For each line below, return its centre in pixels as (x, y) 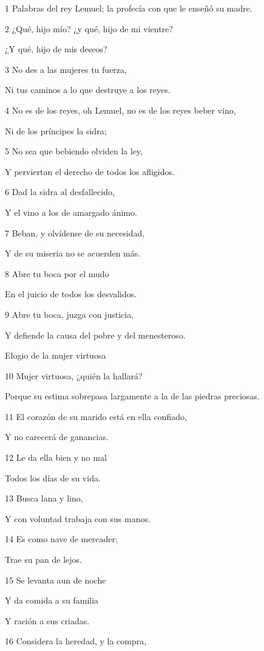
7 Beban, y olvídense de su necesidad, (75, 232)
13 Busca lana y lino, (44, 498)
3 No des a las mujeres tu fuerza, (66, 69)
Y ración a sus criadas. (47, 620)
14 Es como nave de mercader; (61, 539)
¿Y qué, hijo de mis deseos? (56, 49)
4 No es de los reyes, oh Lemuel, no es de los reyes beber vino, (120, 110)
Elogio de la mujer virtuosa (56, 355)
